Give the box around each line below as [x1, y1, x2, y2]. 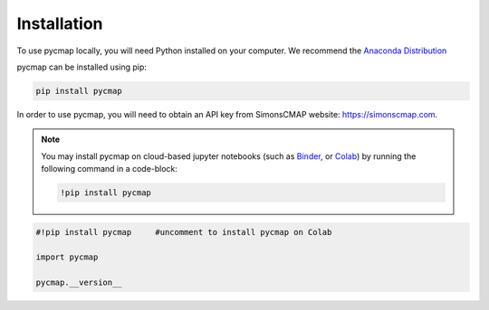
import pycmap [35, 252, 99, 262]
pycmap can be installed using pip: [16, 61, 147, 72]
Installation [16, 14, 103, 33]
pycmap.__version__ [35, 277, 122, 288]
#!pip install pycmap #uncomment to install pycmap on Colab [35, 227, 332, 237]
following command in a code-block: [41, 164, 178, 174]
